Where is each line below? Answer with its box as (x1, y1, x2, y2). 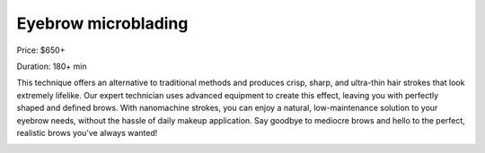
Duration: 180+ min (16, 61, 87, 72)
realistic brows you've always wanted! (16, 127, 158, 138)
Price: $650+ (16, 45, 66, 55)
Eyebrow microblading (16, 13, 189, 33)
